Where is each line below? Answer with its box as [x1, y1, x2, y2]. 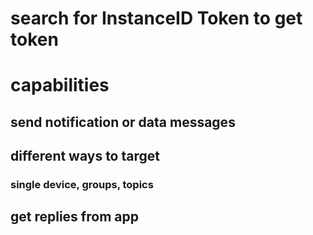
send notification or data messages [10, 113, 236, 131]
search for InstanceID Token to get [10, 7, 303, 30]
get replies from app [10, 208, 139, 226]
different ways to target [10, 148, 160, 165]
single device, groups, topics [10, 178, 154, 192]
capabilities [10, 74, 110, 97]
